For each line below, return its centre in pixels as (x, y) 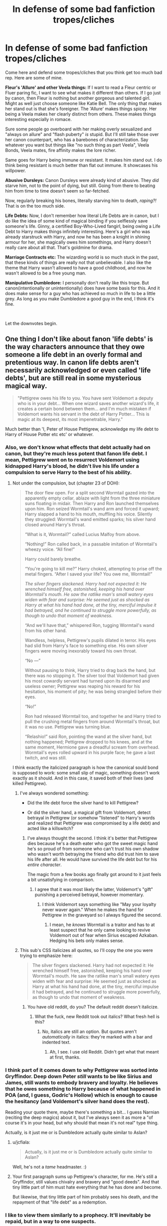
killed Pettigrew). (30, 783)
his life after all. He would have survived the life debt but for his (92, 859)
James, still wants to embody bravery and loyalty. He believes (82, 1082)
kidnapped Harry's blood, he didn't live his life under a (72, 466)
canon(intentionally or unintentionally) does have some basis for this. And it (83, 288)
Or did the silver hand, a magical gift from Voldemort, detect (89, 812)
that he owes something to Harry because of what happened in (83, 1088)
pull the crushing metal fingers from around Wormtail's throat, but (92, 721)
